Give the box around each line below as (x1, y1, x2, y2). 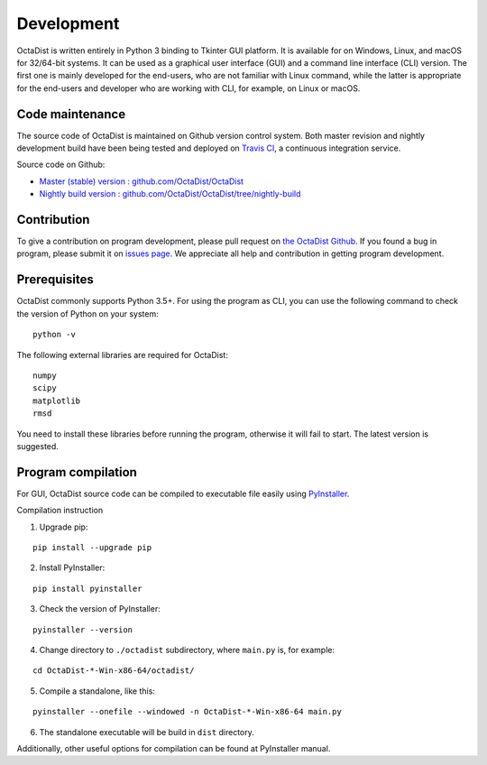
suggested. (16, 440, 59, 451)
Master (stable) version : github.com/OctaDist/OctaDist (39, 176, 243, 187)
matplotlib (32, 395, 81, 406)
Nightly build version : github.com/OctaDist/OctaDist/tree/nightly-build (39, 189, 301, 199)
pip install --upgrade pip (32, 542, 152, 552)
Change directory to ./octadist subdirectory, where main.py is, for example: (39, 644, 335, 655)
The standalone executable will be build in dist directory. (39, 726, 254, 737)
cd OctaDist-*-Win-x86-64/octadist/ (32, 666, 195, 676)
